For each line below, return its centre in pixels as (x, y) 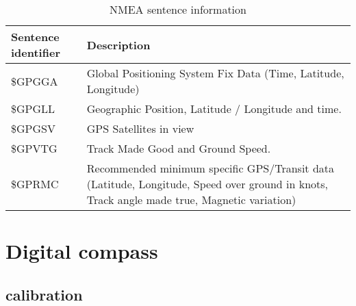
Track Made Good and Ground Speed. (179, 148)
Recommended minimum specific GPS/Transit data (211, 168)
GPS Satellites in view (140, 128)
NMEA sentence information (178, 9)
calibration (44, 294)
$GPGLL (33, 109)
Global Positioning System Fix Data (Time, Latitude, (215, 73)
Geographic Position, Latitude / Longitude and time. (214, 109)
